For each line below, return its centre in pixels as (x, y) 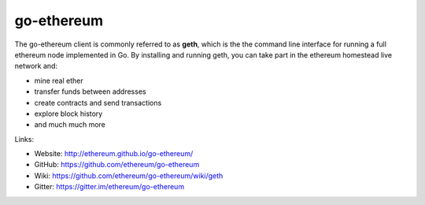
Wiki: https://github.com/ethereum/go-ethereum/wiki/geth (129, 175)
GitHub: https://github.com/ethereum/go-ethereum (117, 165)
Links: (24, 139)
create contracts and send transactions (98, 102)
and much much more (70, 125)
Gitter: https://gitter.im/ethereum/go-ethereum (109, 187)
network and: (36, 66)
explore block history (68, 114)
